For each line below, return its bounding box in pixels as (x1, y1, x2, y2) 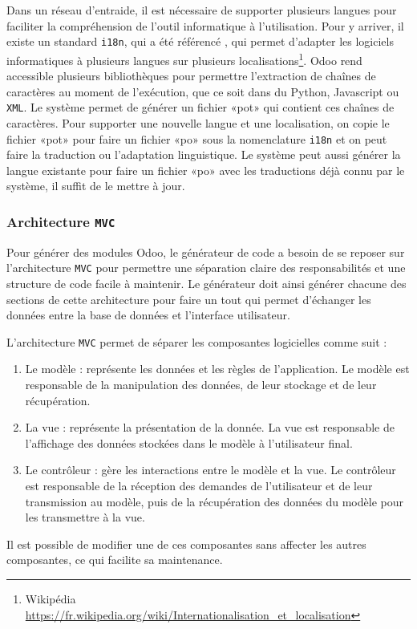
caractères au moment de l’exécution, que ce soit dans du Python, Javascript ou (6, 83, 399, 99)
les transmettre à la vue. (25, 509, 145, 526)
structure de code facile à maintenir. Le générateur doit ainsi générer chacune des (6, 275, 407, 291)
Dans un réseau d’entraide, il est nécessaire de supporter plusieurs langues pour (6, 2, 397, 18)
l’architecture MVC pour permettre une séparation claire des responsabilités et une (6, 259, 406, 276)
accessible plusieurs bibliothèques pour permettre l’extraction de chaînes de (6, 67, 376, 84)
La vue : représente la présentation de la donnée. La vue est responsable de (25, 419, 395, 436)
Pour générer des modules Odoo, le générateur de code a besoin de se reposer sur (6, 243, 405, 260)
